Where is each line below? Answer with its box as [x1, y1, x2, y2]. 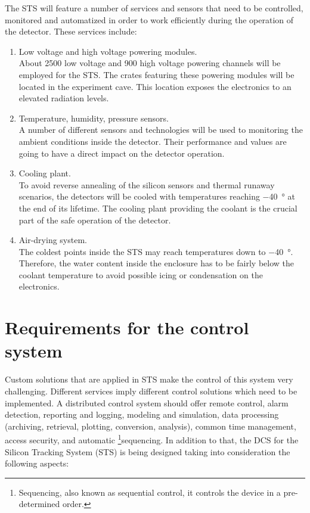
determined [18, 498, 60, 510]
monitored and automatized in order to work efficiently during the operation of [5, 13, 294, 26]
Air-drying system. [18, 234, 87, 246]
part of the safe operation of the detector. [18, 213, 171, 226]
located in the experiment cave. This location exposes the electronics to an [18, 80, 292, 92]
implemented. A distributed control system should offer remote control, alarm [5, 396, 289, 409]
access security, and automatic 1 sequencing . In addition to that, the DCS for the [5, 432, 299, 446]
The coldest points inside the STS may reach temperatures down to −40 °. [18, 245, 293, 257]
